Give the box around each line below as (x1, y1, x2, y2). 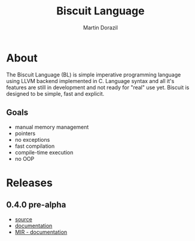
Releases (6, 176, 53, 190)
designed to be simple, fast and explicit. (6, 90, 105, 97)
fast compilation (14, 142, 55, 150)
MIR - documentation (14, 228, 68, 236)
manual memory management (14, 123, 89, 130)
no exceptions (14, 136, 50, 143)
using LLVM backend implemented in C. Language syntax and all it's (6, 77, 175, 84)
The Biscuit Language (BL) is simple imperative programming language (6, 71, 181, 78)
